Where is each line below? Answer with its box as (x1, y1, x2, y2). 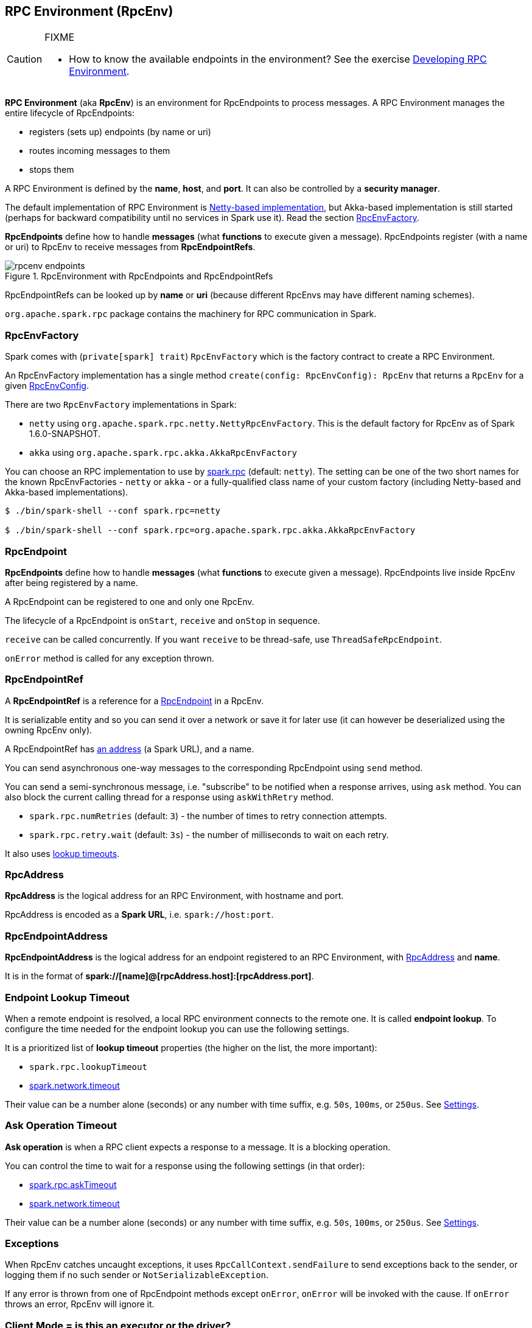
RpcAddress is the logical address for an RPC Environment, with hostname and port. (5, 890, 344, 901)
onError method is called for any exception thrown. (5, 652, 214, 663)
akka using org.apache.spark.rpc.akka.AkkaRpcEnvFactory (29, 447, 297, 458)
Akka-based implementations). (5, 487, 128, 498)
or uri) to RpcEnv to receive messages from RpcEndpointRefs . (5, 242, 256, 253)
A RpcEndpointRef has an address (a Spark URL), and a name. (5, 743, 254, 754)
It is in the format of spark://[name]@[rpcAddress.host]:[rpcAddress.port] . (5, 971, 314, 982)
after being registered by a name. (5, 577, 138, 588)
